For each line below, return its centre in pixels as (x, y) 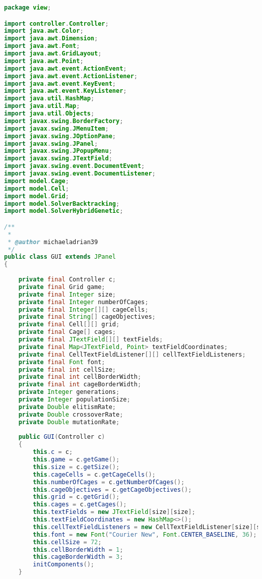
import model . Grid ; (37, 196)
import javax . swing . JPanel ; (51, 143)
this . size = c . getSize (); (76, 467)
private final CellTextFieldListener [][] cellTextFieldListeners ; (132, 354)
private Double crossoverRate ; (71, 414)
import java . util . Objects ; (49, 114)
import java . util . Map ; (42, 106)
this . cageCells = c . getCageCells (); (94, 474)
